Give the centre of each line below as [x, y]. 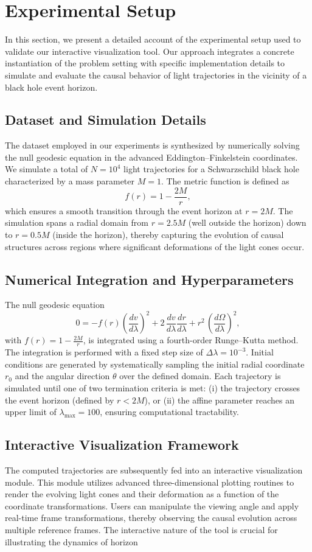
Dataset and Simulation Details [106, 120]
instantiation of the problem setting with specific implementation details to [145, 63]
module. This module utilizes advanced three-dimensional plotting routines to [150, 482]
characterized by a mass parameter [70, 181]
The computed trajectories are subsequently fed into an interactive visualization [154, 470]
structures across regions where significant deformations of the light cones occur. [155, 246]
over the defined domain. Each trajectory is [200, 376]
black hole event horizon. [51, 87]
